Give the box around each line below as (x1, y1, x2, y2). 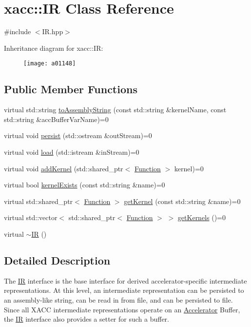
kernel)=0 (174, 163, 204, 173)
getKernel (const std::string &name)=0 (124, 196, 241, 206)
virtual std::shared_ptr (4, 196, 73, 206)
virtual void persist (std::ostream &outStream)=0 (4, 130, 152, 141)
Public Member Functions (4, 82, 137, 97)
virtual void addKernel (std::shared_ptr (4, 163, 123, 173)
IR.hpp (42, 26, 63, 37)
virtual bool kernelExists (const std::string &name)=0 (4, 180, 165, 190)
